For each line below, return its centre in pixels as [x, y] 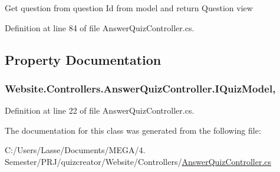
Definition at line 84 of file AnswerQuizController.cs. [100, 27]
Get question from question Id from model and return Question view [129, 8]
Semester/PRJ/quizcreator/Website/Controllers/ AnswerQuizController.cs [138, 161]
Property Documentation [83, 59]
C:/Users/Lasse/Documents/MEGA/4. [75, 150]
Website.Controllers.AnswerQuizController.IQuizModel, [140, 88]
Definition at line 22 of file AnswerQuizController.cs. [100, 110]
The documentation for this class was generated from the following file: [133, 130]
